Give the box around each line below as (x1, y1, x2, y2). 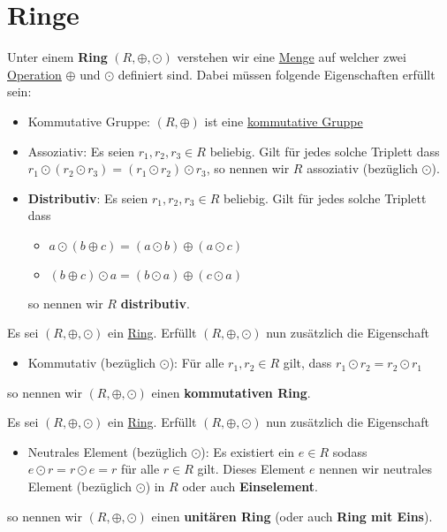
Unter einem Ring (7, 48, 108, 66)
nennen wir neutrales (319, 460, 432, 478)
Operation (7, 65, 62, 83)
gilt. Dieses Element (197, 460, 306, 478)
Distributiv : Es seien (27, 188, 148, 207)
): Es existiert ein (201, 442, 295, 460)
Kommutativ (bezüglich (27, 353, 156, 372)
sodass (332, 442, 367, 460)
